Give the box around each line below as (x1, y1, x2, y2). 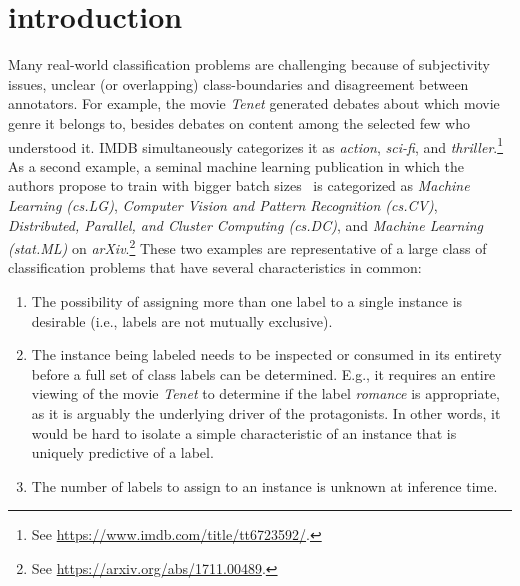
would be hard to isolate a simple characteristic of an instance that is (31, 422, 457, 443)
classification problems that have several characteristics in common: (8, 257, 422, 278)
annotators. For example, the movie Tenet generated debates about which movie (8, 93, 500, 114)
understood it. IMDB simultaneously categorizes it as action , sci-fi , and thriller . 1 (8, 133, 504, 157)
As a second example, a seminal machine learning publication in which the (8, 155, 465, 176)
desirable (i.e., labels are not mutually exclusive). (31, 310, 333, 331)
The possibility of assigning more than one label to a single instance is (31, 290, 463, 311)
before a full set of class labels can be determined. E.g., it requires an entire (31, 363, 496, 384)
